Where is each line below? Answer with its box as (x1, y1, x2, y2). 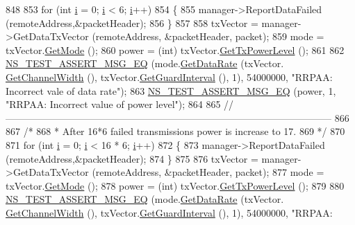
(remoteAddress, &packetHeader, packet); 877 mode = (92, 165, 324, 179)
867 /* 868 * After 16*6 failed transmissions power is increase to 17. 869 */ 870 (6, 124, 345, 138)
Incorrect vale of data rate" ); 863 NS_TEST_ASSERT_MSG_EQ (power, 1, (6, 83, 336, 98)
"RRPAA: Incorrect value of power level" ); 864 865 (6, 97, 221, 111)
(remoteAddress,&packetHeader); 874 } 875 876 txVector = (6, 151, 258, 165)
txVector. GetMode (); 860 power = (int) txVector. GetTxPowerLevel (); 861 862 (6, 42, 345, 57)
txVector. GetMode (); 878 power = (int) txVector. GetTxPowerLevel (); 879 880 (6, 178, 345, 192)
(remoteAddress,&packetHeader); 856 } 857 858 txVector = (6, 15, 258, 30)
